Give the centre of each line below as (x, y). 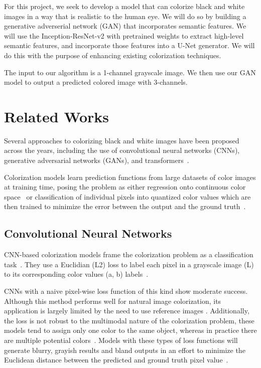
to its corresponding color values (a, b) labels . (76, 274)
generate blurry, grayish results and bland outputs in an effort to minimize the (125, 350)
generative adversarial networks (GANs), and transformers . (97, 160)
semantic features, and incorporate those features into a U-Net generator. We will (129, 45)
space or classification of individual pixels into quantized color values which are (127, 196)
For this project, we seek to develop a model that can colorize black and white (124, 6)
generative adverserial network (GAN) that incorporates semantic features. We (125, 26)
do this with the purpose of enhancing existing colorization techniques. (113, 55)
